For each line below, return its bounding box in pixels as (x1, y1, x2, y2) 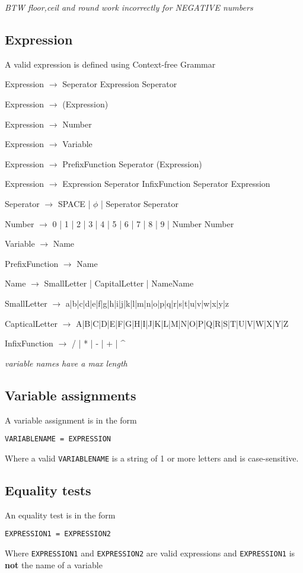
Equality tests (5, 480, 91, 499)
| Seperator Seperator (101, 197, 178, 209)
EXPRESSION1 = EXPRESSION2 (5, 530, 111, 539)
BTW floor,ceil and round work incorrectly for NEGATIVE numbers (5, 1, 253, 13)
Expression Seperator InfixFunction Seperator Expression (62, 177, 270, 190)
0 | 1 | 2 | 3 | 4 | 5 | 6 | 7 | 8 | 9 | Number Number (52, 217, 234, 230)
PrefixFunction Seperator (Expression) (62, 157, 202, 170)
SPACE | (58, 197, 91, 209)
